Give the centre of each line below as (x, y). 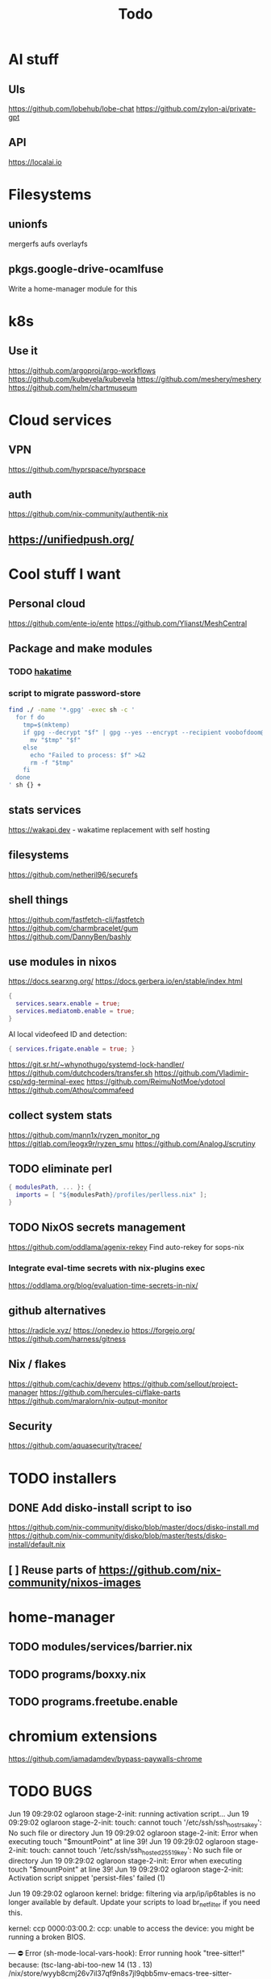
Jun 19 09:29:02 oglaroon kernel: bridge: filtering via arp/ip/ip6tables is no (132, 1893)
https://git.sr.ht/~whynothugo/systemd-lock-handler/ (96, 1064)
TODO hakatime (40, 672)
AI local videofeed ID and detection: (68, 1034)
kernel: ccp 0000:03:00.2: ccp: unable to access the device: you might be (131, 1928)
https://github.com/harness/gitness (67, 1339)
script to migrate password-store (75, 694)
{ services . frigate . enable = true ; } (72, 1049)
